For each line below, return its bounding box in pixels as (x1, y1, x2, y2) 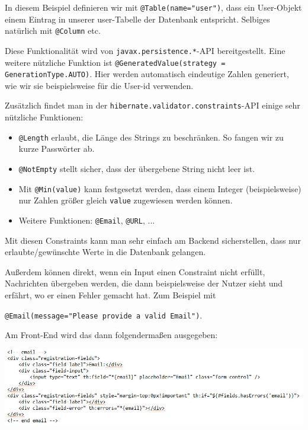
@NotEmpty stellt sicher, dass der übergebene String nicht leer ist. (18, 162, 255, 174)
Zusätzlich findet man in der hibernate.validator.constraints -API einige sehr (5, 99, 300, 112)
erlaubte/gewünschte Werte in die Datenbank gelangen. (5, 246, 206, 258)
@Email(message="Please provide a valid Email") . (5, 308, 203, 321)
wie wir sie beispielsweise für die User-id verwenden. (5, 79, 194, 91)
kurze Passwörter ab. (18, 142, 95, 155)
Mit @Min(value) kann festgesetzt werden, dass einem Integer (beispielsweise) (18, 182, 301, 195)
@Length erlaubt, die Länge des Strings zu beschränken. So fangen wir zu (18, 130, 284, 143)
